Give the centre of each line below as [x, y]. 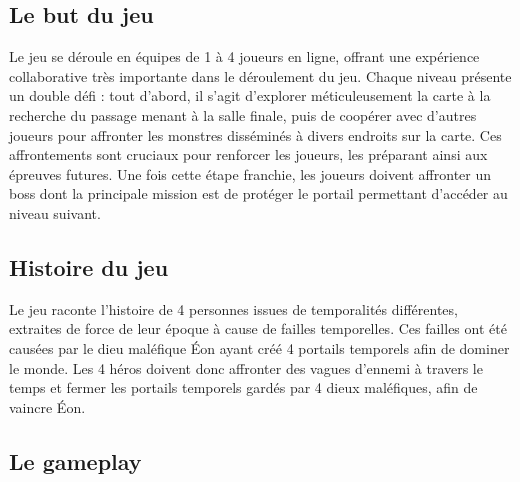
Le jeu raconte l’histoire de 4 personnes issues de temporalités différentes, [233, 308]
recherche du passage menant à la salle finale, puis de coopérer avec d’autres [243, 114]
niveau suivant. [55, 212]
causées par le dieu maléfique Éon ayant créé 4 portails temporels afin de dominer [259, 347]
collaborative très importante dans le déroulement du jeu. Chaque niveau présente [260, 75]
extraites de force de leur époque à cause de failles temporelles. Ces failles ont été [258, 328]
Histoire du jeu [89, 266]
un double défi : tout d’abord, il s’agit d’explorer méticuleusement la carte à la [250, 95]
